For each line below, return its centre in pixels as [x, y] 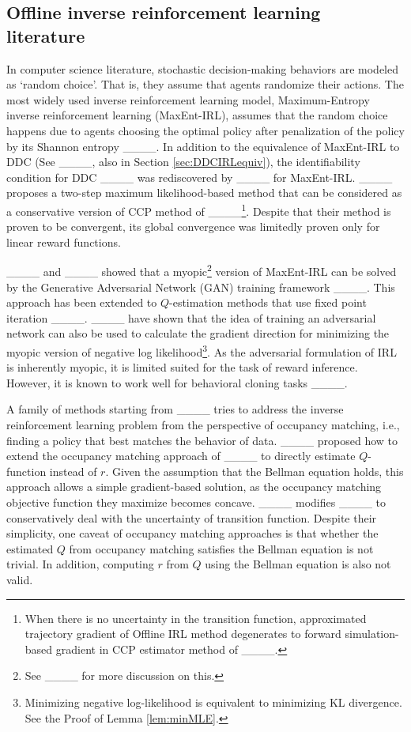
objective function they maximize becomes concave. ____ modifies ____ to [196, 502]
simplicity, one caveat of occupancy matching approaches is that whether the [192, 533]
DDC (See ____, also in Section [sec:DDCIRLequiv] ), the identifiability [183, 162]
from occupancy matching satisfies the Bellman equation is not [221, 548]
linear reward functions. [64, 241]
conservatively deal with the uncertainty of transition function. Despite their [192, 517]
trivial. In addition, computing [80, 564]
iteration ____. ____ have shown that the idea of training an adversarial [191, 317]
